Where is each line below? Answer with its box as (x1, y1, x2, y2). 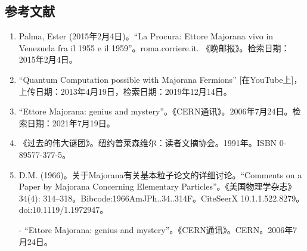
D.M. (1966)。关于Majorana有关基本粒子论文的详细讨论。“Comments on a (18, 168, 302, 181)
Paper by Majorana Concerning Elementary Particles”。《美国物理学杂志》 (18, 180, 296, 193)
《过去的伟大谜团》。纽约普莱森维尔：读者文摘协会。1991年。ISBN (18, 137, 277, 149)
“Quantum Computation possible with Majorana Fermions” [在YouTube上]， (18, 73, 302, 85)
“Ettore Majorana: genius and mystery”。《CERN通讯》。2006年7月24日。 (18, 105, 293, 117)
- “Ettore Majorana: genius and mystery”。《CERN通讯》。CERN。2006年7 (18, 223, 297, 235)
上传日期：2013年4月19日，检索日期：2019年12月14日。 (18, 85, 232, 97)
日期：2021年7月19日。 (27, 116, 115, 129)
